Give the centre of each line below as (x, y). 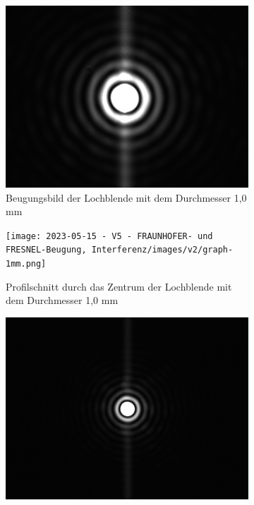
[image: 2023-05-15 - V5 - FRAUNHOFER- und (109, 236)
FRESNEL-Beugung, (46, 250)
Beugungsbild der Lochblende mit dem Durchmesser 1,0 (126, 197)
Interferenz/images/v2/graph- (162, 250)
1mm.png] (26, 264)
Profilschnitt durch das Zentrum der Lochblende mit (119, 286)
